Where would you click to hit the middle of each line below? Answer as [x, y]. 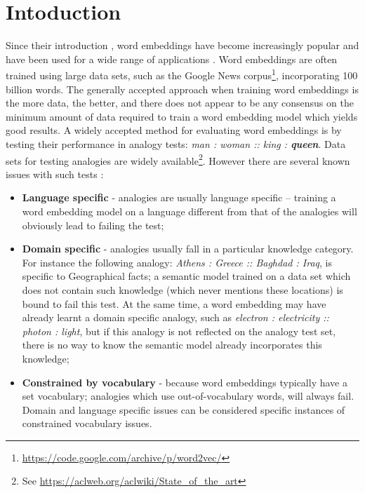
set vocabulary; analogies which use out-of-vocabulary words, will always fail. [188, 396]
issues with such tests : [55, 174]
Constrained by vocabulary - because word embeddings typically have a [185, 382]
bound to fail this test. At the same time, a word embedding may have [174, 303]
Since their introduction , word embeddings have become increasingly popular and [182, 45]
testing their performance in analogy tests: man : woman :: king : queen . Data [176, 143]
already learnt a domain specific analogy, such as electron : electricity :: [175, 317]
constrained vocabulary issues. [87, 423]
